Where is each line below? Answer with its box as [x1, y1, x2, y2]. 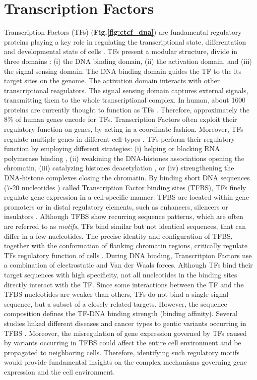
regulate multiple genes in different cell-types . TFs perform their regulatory [4, 133, 235, 144]
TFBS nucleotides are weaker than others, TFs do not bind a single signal [4, 289, 229, 299]
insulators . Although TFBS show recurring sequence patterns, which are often [4, 211, 244, 221]
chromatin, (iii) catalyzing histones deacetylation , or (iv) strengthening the [4, 163, 234, 173]
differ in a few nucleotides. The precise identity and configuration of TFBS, [4, 230, 233, 241]
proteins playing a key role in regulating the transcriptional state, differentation [4, 36, 246, 47]
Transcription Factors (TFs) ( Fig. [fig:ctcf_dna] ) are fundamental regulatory [4, 27, 242, 37]
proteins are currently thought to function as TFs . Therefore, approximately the [4, 104, 250, 114]
